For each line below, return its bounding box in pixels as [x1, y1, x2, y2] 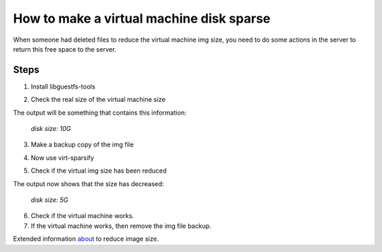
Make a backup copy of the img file [30, 140, 134, 149]
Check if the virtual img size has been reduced [30, 166, 167, 175]
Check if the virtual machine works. [30, 212, 134, 220]
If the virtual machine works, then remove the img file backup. [30, 222, 212, 230]
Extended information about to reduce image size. [13, 234, 159, 244]
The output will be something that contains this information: [13, 108, 187, 117]
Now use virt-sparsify [30, 153, 95, 162]
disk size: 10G [30, 125, 71, 133]
